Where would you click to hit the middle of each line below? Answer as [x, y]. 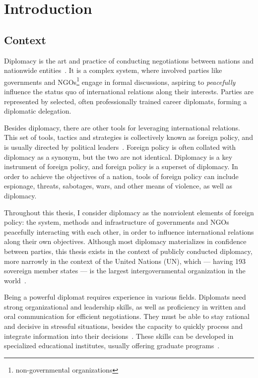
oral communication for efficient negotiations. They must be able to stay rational [127, 316]
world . [15, 280]
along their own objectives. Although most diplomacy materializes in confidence [125, 241]
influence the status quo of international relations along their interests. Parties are [129, 92]
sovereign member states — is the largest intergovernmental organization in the [125, 271]
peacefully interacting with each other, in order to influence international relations [129, 231]
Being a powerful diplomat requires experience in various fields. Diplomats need [125, 297]
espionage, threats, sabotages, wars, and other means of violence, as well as [118, 186]
